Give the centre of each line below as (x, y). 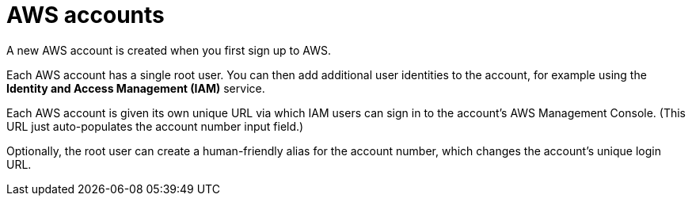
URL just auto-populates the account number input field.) (155, 126)
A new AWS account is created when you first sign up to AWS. (169, 50)
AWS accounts (86, 15)
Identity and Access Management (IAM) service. (136, 88)
